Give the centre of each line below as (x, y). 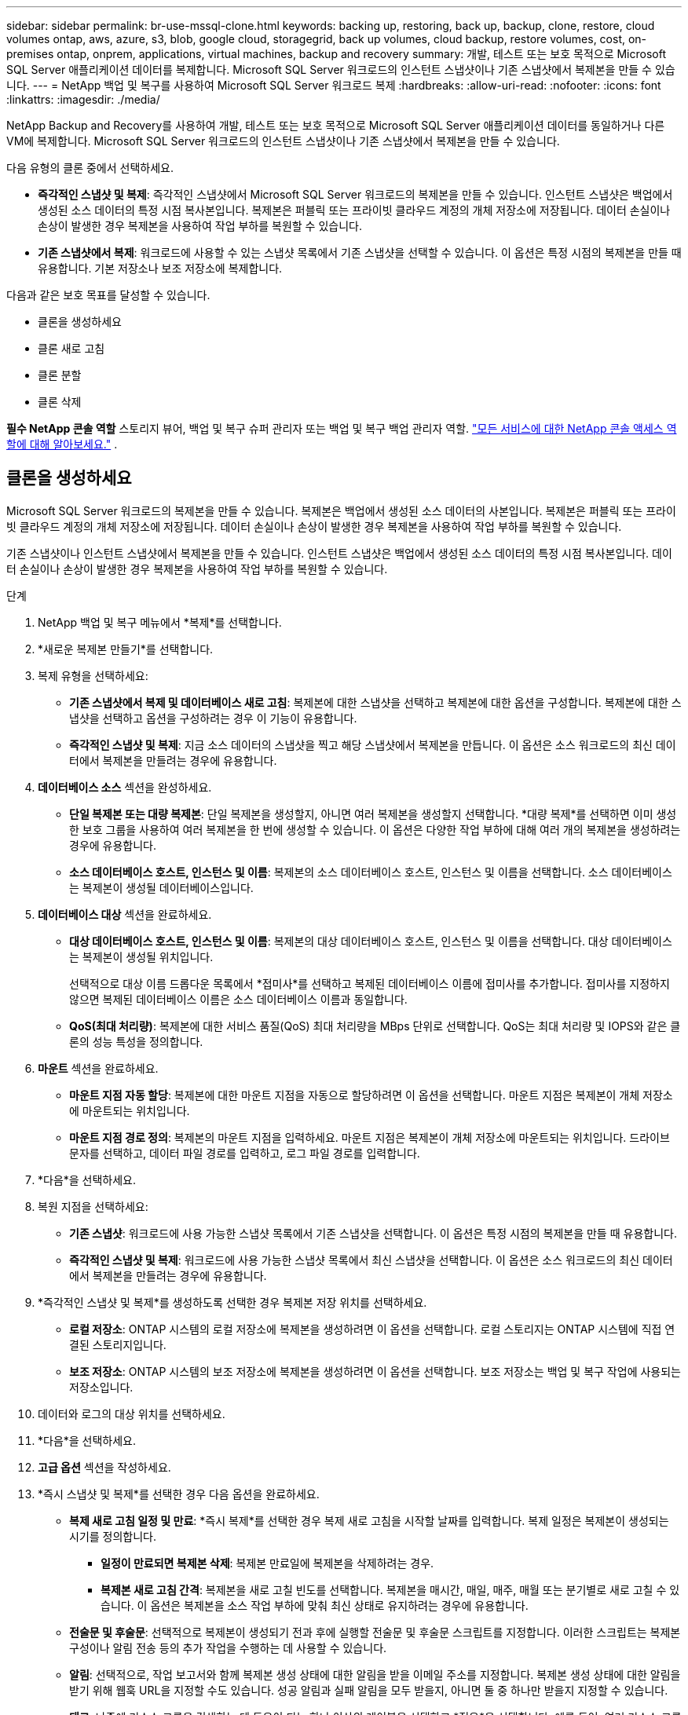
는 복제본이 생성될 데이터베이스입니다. (161, 887)
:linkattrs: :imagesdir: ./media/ (83, 99)
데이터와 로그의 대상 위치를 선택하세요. (132, 1413)
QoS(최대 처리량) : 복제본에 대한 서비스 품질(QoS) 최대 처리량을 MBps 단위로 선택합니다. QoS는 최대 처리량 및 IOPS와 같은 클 (375, 1026)
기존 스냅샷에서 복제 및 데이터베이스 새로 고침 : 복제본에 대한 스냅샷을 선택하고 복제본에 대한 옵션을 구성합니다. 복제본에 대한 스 (375, 702)
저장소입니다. (101, 1387)
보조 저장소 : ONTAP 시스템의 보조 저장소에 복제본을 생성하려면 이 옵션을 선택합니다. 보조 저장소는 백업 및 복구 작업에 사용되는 (375, 1371)
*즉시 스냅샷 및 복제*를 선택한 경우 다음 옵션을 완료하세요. (179, 1494)
